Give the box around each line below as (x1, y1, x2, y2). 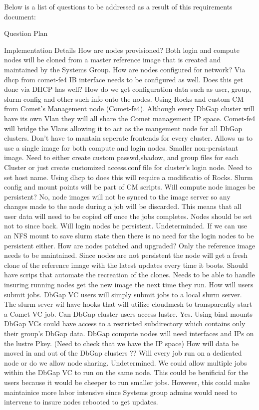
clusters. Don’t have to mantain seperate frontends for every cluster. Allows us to (4, 133, 253, 143)
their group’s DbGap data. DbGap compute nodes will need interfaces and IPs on (4, 328, 254, 338)
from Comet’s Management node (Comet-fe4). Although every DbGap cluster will (4, 103, 255, 114)
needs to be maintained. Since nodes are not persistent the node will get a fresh (4, 250, 248, 260)
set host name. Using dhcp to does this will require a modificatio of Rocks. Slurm (4, 172, 253, 182)
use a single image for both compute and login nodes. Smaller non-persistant (4, 142, 239, 153)
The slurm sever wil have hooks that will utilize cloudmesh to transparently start (4, 299, 253, 309)
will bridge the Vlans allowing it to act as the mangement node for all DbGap (4, 123, 243, 133)
